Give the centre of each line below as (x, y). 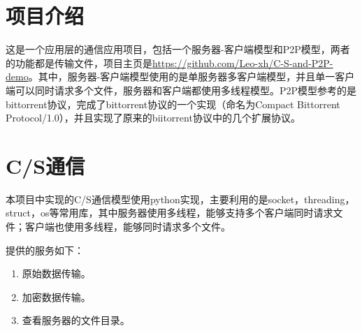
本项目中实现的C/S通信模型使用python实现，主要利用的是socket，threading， (180, 199)
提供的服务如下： (45, 250)
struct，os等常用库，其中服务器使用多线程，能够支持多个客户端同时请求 (169, 213)
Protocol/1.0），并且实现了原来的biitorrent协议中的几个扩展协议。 (153, 118)
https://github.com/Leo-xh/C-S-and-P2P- (243, 62)
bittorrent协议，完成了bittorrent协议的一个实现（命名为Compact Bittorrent (173, 104)
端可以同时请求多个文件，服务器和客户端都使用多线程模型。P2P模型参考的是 (181, 90)
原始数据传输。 (56, 273)
